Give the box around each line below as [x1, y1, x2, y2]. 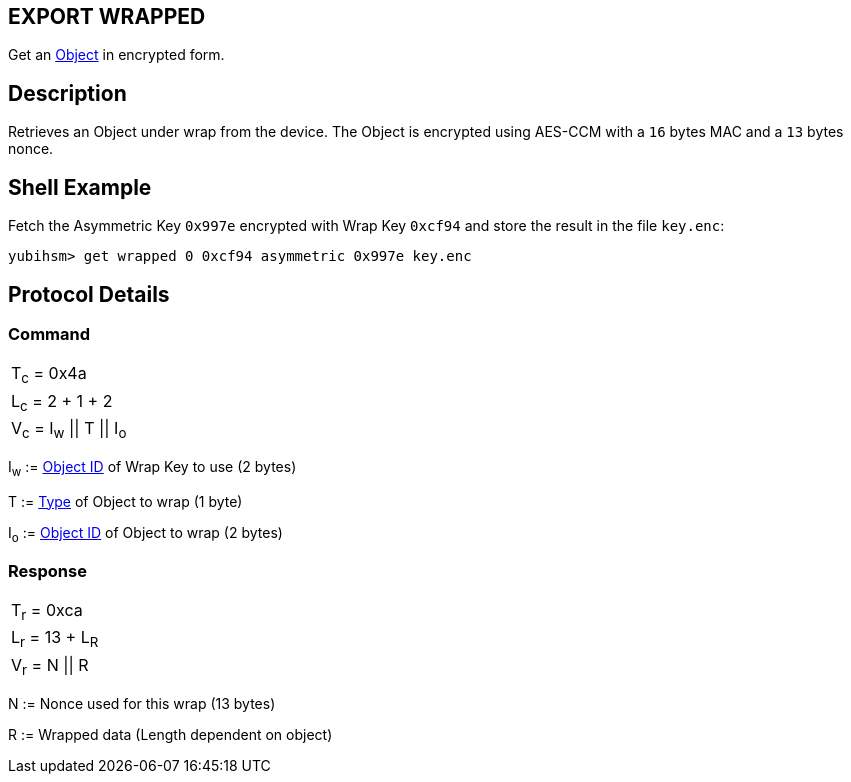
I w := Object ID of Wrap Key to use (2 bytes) [8, 457, 297, 479]
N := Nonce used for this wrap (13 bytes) [8, 694, 276, 712]
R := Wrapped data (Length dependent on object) [8, 725, 333, 743]
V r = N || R [11, 654, 89, 678]
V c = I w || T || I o [11, 417, 127, 441]
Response [8, 560, 87, 581]
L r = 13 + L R [11, 627, 99, 651]
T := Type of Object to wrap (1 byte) [8, 492, 243, 510]
